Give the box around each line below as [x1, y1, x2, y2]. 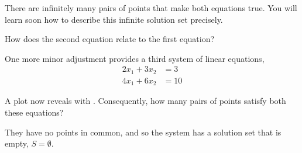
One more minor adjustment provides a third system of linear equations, [5, 52, 265, 64]
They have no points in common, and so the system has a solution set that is [5, 126, 282, 138]
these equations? [5, 106, 64, 118]
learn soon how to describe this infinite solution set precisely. [5, 13, 223, 25]
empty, [5, 137, 29, 149]
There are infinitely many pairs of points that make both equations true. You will [5, 2, 297, 13]
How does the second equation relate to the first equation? [5, 33, 215, 45]
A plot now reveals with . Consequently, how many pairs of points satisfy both [5, 95, 286, 107]
